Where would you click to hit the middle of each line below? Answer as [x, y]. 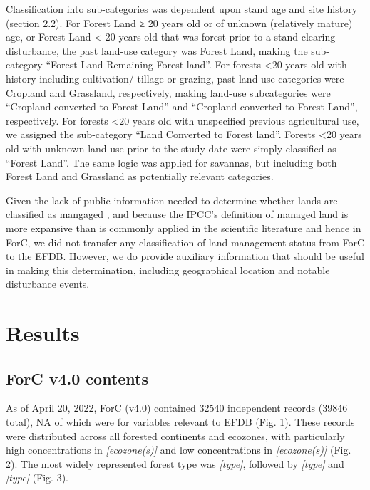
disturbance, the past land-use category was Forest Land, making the [157, 50]
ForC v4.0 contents [77, 378]
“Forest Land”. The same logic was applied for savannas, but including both [171, 162]
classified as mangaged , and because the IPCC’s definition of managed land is [177, 214]
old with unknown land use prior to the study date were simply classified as [171, 148]
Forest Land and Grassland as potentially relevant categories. [140, 176]
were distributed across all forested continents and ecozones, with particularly [175, 436]
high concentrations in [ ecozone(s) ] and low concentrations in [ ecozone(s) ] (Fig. [179, 450]
